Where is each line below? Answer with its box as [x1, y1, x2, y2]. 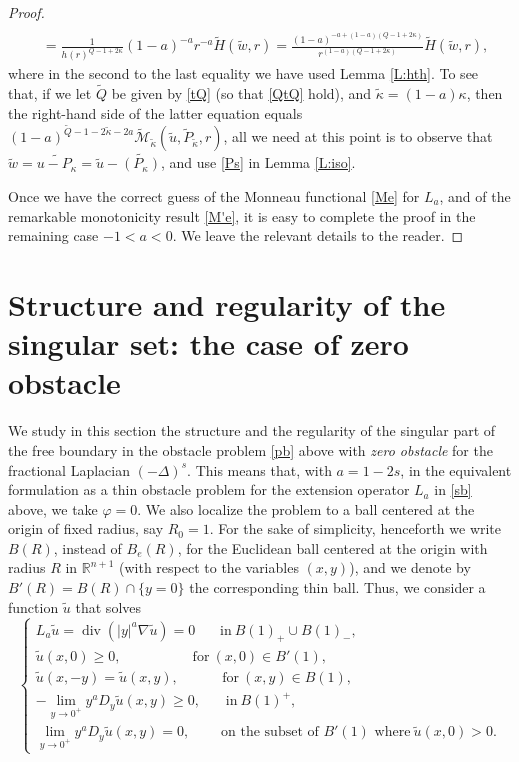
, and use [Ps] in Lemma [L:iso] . [160, 152, 356, 173]
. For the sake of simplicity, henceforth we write [209, 518, 502, 539]
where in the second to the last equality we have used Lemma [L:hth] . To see [8, 63, 479, 84]
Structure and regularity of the [8, 284, 446, 324]
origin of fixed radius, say [8, 518, 164, 539]
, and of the [439, 186, 511, 207]
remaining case [8, 225, 99, 246]
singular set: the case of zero [8, 323, 409, 364]
